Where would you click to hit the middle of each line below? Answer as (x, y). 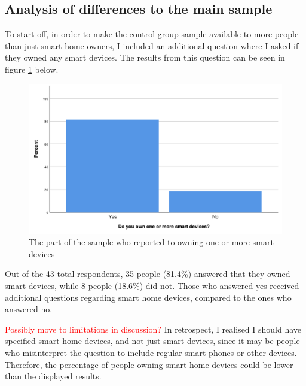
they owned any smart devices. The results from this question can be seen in (145, 57)
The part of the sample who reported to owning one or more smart (151, 242)
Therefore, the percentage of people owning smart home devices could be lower (149, 364)
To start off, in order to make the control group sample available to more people (152, 34)
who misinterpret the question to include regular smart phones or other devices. (151, 353)
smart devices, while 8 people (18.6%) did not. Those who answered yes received (152, 286)
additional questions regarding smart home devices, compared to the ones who (148, 297)
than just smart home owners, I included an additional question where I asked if (152, 45)
